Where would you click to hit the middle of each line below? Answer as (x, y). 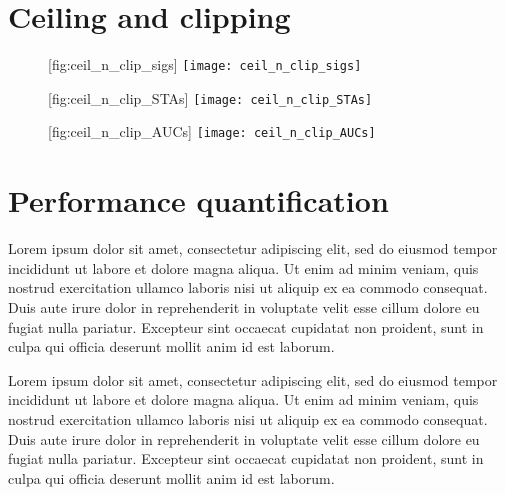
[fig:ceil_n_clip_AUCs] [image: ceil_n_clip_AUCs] (212, 131)
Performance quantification (198, 200)
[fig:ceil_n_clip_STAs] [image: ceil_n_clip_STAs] (210, 97)
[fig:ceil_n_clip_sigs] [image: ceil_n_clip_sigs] (205, 64)
